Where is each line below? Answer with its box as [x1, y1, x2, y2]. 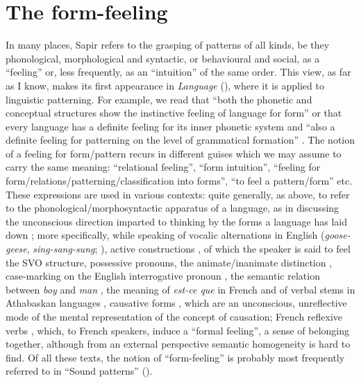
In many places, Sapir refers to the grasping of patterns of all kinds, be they [6, 37, 330, 52]
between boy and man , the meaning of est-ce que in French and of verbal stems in [6, 282, 355, 296]
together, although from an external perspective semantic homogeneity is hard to [6, 337, 351, 351]
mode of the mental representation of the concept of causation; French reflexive [6, 309, 343, 323]
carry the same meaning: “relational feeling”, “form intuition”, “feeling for [6, 160, 321, 174]
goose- [324, 228, 351, 242]
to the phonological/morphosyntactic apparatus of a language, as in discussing [6, 201, 339, 215]
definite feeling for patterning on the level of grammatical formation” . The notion [6, 133, 355, 147]
